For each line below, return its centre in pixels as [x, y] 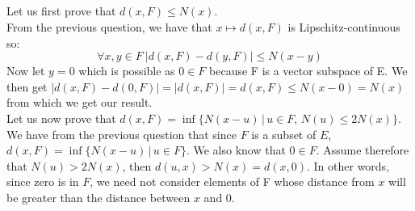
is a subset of [284, 134]
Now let [26, 71]
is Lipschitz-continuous [344, 26]
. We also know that [236, 150]
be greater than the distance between [99, 197]
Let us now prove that [61, 118]
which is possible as [127, 71]
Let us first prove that [61, 11]
